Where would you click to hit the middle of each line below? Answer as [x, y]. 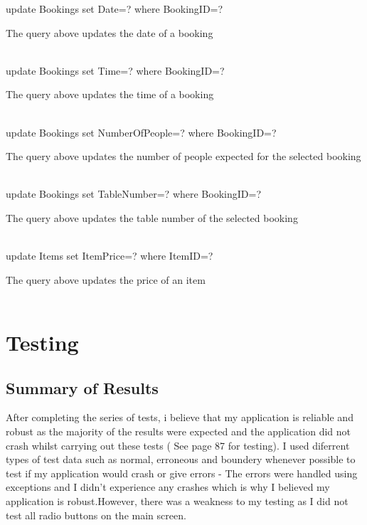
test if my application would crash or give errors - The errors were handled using [182, 473]
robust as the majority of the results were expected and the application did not [179, 431]
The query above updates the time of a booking [110, 94]
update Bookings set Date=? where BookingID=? [115, 9]
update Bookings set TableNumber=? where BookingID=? [133, 194]
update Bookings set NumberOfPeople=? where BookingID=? [141, 132]
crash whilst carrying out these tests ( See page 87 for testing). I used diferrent [178, 445]
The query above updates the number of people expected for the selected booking [183, 156]
